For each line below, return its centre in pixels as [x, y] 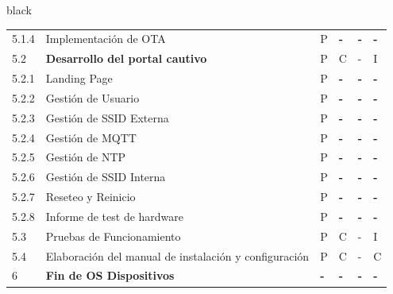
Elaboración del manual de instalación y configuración [177, 255]
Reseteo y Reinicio [91, 197]
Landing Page [79, 78]
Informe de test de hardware [115, 216]
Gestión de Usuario [92, 97]
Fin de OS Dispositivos [110, 275]
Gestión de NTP [86, 157]
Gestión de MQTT [91, 137]
